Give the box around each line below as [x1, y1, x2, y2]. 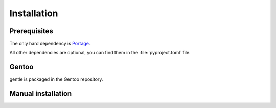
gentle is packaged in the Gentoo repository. [9, 76, 103, 82]
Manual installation [9, 89, 72, 98]
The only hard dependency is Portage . [9, 41, 90, 47]
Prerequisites [9, 27, 53, 35]
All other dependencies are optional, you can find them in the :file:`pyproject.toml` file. [9, 50, 191, 56]
